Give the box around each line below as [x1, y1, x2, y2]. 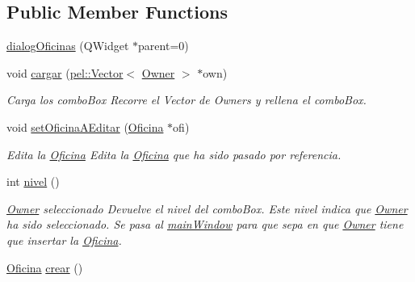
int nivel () [6, 173, 60, 190]
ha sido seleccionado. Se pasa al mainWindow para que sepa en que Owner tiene [6, 216, 404, 233]
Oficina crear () [6, 259, 83, 276]
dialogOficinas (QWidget [6, 37, 129, 54]
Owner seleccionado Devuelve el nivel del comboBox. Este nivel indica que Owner [6, 200, 408, 217]
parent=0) [138, 37, 189, 54]
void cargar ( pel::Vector [6, 64, 124, 81]
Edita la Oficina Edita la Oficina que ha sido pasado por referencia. [6, 145, 342, 162]
